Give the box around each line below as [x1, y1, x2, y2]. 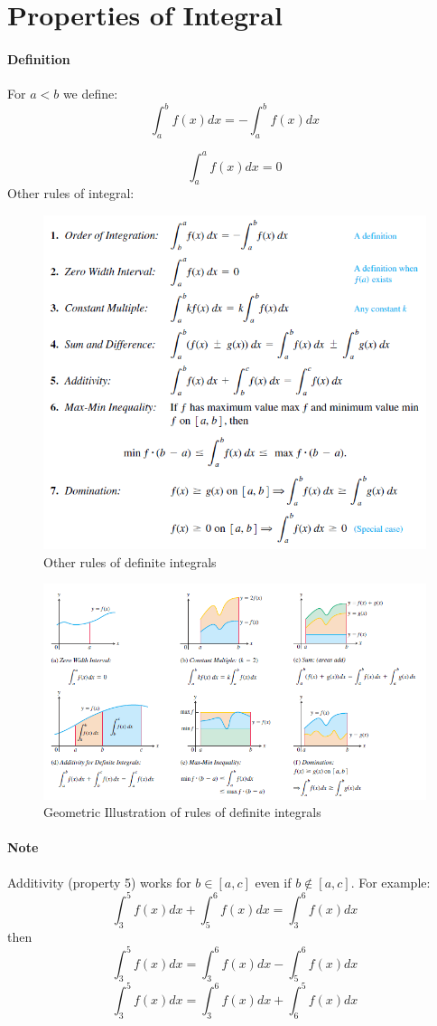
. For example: [350, 872, 431, 891]
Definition [7, 49, 70, 68]
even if [255, 872, 292, 891]
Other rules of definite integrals [43, 552, 217, 571]
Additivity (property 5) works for [7, 872, 191, 891]
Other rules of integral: [7, 184, 135, 203]
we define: [62, 84, 118, 103]
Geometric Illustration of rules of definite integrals [43, 803, 321, 822]
